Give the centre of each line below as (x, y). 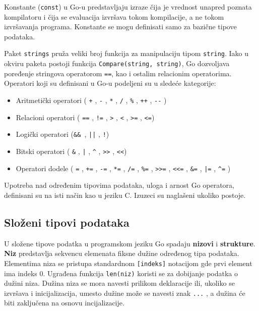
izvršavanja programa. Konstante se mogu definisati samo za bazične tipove (120, 27)
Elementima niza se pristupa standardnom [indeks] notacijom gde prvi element (128, 263)
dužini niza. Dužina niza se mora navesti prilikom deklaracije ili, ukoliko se (119, 283)
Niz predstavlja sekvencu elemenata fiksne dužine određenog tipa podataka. (122, 253)
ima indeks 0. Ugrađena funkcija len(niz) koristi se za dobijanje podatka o (121, 273)
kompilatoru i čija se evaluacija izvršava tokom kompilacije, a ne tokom (114, 16)
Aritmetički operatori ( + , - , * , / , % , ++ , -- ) (91, 100)
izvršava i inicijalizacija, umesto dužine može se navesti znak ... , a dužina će (125, 293)
